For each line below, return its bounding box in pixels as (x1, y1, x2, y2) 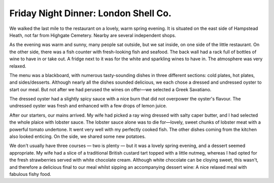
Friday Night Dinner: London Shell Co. (9, 8, 172, 19)
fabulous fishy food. (9, 171, 52, 177)
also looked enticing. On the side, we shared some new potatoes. (9, 133, 146, 139)
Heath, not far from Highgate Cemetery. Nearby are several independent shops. (9, 32, 176, 38)
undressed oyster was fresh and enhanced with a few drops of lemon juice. (9, 103, 167, 109)
